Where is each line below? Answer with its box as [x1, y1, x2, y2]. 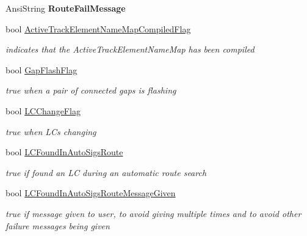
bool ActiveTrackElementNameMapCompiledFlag [5, 22, 191, 35]
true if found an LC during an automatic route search [5, 166, 207, 179]
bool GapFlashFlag [5, 63, 78, 76]
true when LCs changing [5, 125, 96, 138]
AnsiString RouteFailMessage [5, 2, 126, 14]
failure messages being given [5, 219, 110, 232]
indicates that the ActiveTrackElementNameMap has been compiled [5, 43, 255, 56]
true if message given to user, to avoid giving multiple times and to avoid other [5, 207, 302, 219]
